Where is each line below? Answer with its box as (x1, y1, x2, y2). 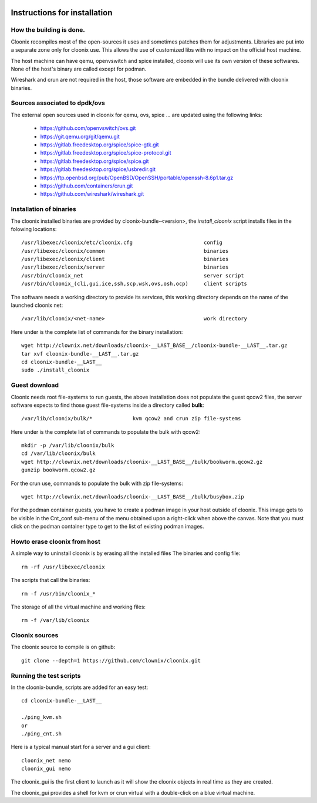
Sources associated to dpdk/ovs (11, 99, 105, 107)
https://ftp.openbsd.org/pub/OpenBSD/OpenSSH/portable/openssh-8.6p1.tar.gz (40, 174, 234, 181)
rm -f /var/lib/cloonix (21, 617, 90, 624)
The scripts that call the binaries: (11, 577, 90, 584)
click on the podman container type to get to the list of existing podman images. (11, 523, 205, 530)
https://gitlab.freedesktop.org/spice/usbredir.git (40, 166, 156, 173)
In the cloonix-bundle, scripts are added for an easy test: (11, 684, 149, 691)
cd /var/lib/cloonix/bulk (21, 450, 96, 457)
